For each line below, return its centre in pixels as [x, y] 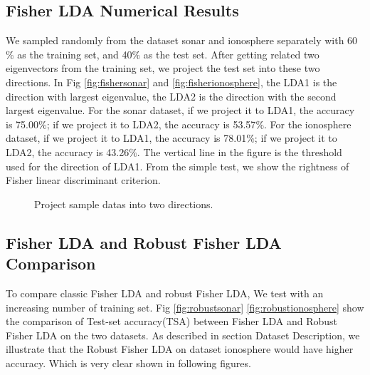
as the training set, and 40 [75, 54]
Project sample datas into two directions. [124, 204]
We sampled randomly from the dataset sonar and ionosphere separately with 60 [182, 40]
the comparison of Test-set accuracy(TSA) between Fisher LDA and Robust [171, 321]
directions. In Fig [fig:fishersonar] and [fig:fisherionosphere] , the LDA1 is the [171, 82]
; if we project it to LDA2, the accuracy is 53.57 [151, 124]
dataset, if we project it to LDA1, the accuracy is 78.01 [126, 138]
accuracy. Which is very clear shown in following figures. [128, 363]
